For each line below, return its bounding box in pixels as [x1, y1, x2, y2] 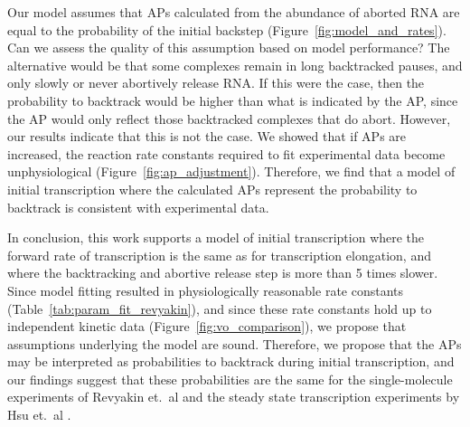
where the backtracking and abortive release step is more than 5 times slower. [7, 263, 438, 282]
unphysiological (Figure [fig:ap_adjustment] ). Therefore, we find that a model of [7, 162, 456, 181]
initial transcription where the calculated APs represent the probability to [7, 179, 418, 198]
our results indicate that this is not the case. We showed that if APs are [7, 127, 407, 146]
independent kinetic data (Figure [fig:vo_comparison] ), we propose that [7, 317, 407, 336]
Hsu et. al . [7, 405, 71, 424]
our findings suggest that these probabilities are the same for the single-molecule [7, 369, 453, 388]
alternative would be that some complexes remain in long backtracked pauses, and [7, 55, 463, 74]
